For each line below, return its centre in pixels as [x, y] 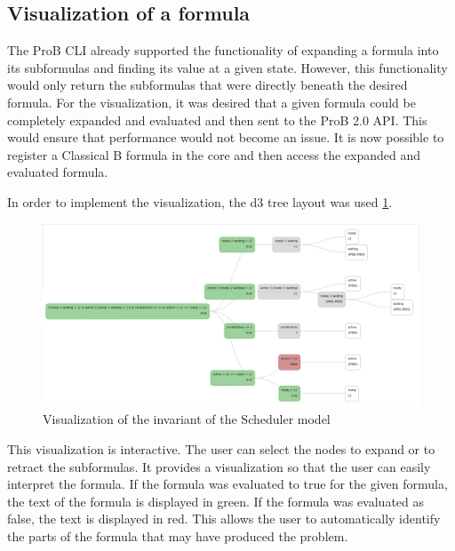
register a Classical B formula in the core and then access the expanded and [214, 154]
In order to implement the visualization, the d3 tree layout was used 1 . [200, 201]
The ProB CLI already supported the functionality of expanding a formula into [223, 50]
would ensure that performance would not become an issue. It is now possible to [226, 137]
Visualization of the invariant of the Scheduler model [187, 419]
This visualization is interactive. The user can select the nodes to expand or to [221, 448]
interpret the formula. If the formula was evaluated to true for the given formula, [227, 484]
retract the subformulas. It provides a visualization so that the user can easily [219, 466]
